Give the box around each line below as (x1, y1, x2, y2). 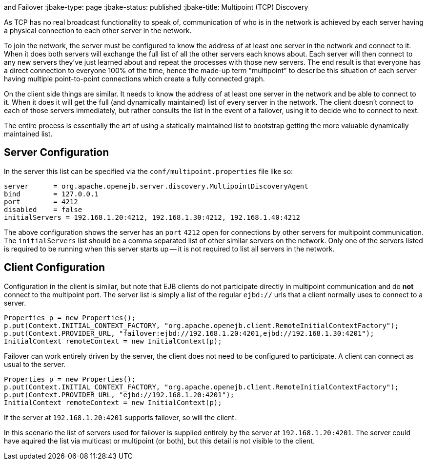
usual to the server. (4, 360, 66, 368)
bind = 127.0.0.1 (4, 190, 99, 198)
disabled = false (4, 205, 82, 213)
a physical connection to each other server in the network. (4, 26, 192, 35)
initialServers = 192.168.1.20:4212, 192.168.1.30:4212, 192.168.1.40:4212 (4, 213, 300, 221)
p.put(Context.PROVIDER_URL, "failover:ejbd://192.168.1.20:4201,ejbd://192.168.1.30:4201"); (4, 329, 374, 337)
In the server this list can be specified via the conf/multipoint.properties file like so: (4, 167, 293, 175)
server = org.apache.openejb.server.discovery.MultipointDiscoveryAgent (4, 182, 308, 190)
